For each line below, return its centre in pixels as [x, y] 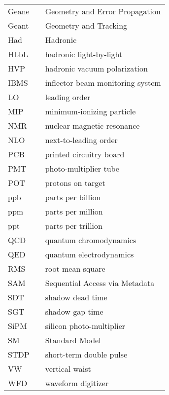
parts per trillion [74, 226]
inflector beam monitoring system [103, 83]
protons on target [75, 183]
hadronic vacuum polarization [96, 68]
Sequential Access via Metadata [100, 283]
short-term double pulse [86, 354]
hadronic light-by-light [84, 54]
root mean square [75, 269]
